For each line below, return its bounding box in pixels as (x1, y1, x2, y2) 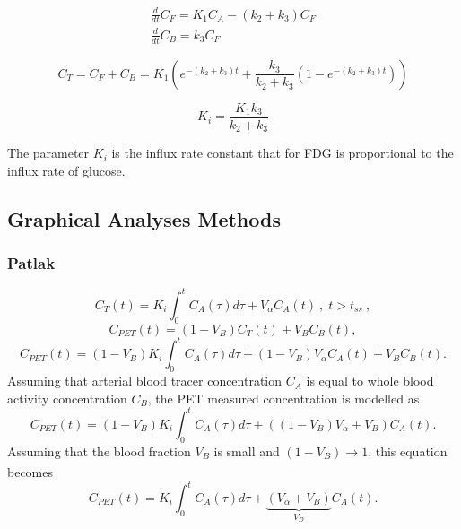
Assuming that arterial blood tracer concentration (7, 371, 283, 390)
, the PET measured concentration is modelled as (147, 388, 420, 407)
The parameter (7, 143, 90, 162)
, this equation (368, 441, 448, 460)
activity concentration (7, 388, 127, 407)
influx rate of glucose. (7, 160, 126, 179)
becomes (7, 462, 54, 481)
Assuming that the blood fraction (7, 441, 191, 460)
